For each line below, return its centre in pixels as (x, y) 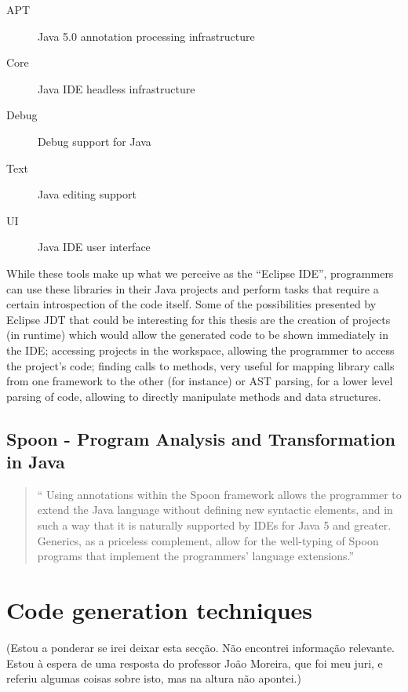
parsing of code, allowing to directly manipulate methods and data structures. (194, 396)
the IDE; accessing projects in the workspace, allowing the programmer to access (200, 350)
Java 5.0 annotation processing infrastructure (146, 36)
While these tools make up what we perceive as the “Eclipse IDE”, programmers (200, 273)
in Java (36, 462)
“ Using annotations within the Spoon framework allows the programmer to (219, 494)
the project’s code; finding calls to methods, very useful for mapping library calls (200, 365)
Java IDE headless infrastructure (117, 88)
